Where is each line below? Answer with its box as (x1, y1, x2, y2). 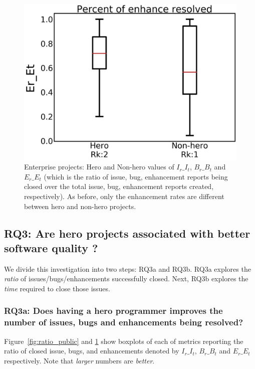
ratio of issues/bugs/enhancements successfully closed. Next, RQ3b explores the (4, 273, 248, 284)
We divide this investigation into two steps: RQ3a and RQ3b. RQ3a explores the (4, 263, 251, 274)
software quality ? (4, 240, 98, 255)
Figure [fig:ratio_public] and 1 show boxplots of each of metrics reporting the (4, 335, 243, 346)
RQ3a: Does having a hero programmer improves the (4, 304, 223, 317)
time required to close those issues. (4, 283, 110, 293)
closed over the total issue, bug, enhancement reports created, (24, 181, 214, 192)
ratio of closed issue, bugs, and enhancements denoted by (4, 345, 179, 356)
